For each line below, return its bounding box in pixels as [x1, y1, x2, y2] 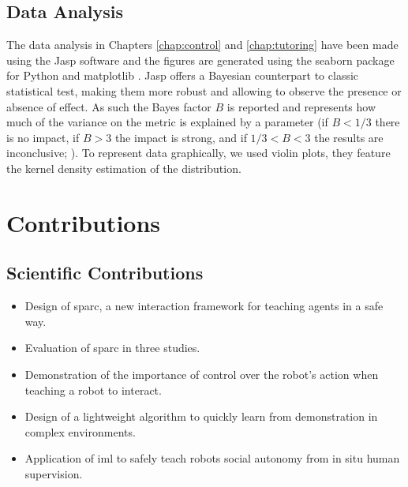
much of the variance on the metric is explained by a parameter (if [6, 114, 328, 130]
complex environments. [24, 423, 136, 440]
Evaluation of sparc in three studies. [24, 339, 200, 356]
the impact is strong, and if [114, 129, 247, 145]
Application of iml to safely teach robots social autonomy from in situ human [24, 450, 400, 466]
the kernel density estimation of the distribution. [6, 159, 241, 176]
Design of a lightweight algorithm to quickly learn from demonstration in [24, 408, 378, 425]
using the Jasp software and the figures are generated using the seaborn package [6, 51, 395, 68]
